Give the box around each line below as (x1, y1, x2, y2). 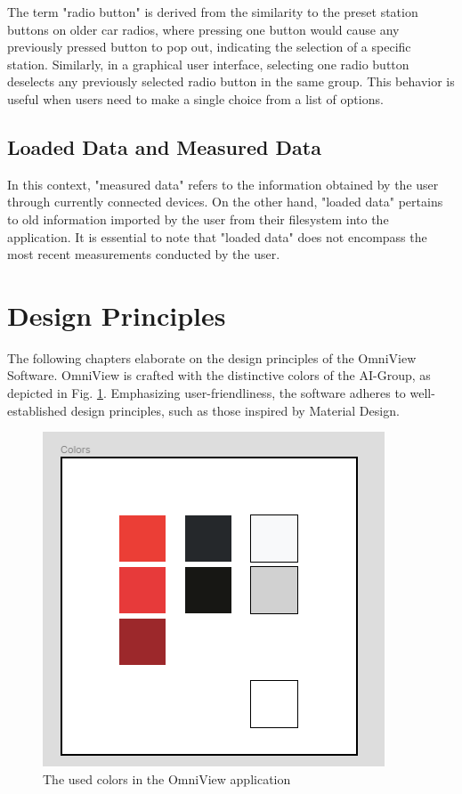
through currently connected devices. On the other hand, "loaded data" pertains (7, 192, 443, 211)
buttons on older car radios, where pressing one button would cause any (7, 20, 400, 38)
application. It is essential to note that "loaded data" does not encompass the (7, 227, 427, 246)
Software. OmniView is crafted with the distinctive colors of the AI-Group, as (7, 366, 431, 385)
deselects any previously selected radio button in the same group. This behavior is (7, 72, 455, 91)
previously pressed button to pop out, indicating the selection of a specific (7, 37, 411, 56)
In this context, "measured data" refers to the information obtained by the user (7, 174, 439, 193)
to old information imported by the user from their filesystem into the (7, 209, 389, 228)
